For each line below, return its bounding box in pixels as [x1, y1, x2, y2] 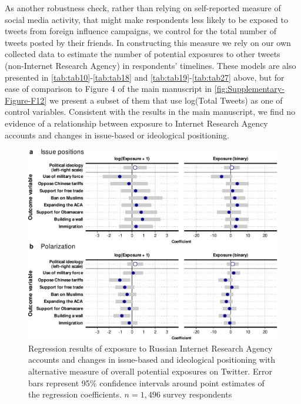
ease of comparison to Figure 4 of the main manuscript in [5, 82, 212, 95]
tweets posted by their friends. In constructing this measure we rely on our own [5, 36, 291, 48]
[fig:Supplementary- [214, 82, 285, 95]
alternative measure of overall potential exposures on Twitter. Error [28, 365, 272, 377]
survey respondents [163, 388, 232, 400]
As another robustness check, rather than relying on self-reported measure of [5, 2, 281, 14]
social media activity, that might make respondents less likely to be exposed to [5, 13, 288, 25]
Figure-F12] [5, 94, 47, 106]
